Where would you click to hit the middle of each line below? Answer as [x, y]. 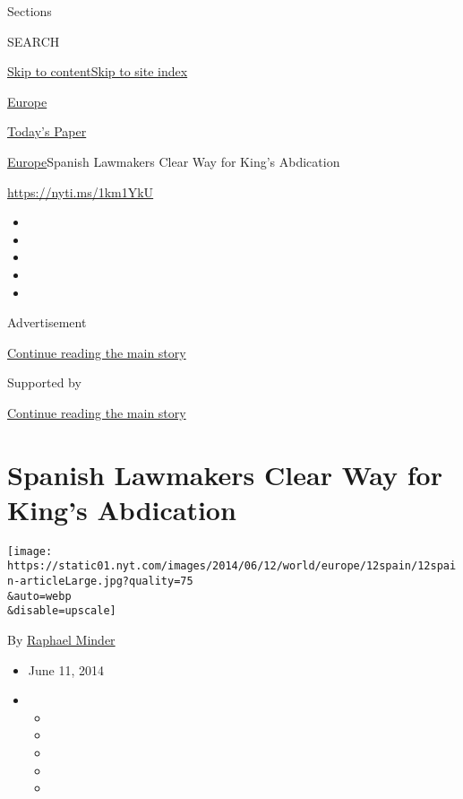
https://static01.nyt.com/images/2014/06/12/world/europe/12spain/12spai [232, 566]
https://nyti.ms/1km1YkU [81, 191]
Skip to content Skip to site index [98, 71]
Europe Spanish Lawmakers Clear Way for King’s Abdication [174, 161]
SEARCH [34, 41]
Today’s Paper [47, 131]
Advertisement [47, 322]
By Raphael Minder [61, 640]
